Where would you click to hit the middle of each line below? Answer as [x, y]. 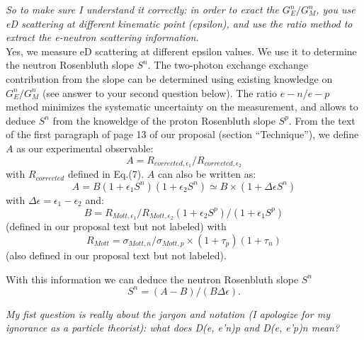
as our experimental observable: [85, 148]
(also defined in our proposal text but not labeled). [116, 255]
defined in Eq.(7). [106, 174]
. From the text [322, 120]
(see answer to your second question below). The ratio [160, 92]
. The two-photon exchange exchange [228, 65]
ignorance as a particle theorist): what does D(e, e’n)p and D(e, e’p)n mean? [173, 328]
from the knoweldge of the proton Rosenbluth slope [164, 120]
